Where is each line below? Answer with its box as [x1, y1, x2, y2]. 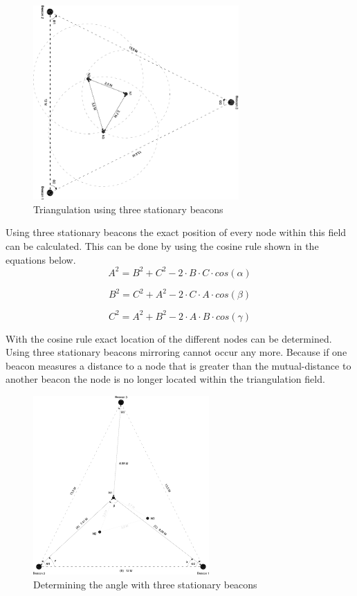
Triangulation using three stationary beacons [33, 201, 223, 216]
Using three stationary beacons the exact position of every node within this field [6, 225, 347, 240]
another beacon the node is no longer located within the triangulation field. [6, 372, 325, 386]
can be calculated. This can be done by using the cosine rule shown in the [6, 238, 319, 253]
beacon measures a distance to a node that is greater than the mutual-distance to [6, 358, 351, 372]
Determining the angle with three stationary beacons [33, 577, 257, 592]
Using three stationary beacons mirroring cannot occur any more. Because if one [6, 345, 347, 359]
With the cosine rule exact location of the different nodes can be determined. [6, 331, 332, 345]
